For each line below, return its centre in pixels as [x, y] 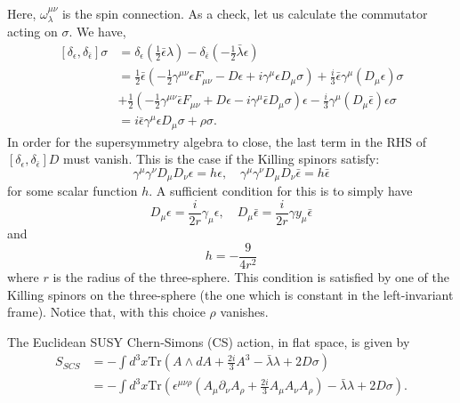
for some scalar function [73, 191]
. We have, [97, 32]
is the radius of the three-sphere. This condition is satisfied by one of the [251, 276]
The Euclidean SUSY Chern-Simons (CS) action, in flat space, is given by [209, 341]
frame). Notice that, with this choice [106, 312]
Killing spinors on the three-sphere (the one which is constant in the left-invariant [230, 294]
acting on [32, 32]
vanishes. [244, 312]
